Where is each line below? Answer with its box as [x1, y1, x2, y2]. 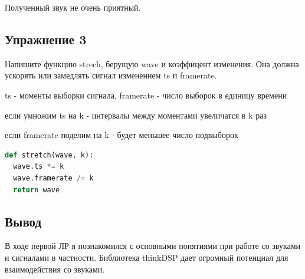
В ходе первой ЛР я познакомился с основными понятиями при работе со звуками [5, 239, 301, 252]
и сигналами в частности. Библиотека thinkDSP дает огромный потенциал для [5, 251, 288, 263]
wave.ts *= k [13, 162, 64, 171]
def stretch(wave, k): [5, 150, 94, 159]
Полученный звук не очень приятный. [5, 1, 141, 13]
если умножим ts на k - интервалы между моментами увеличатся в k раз [5, 109, 267, 121]
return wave [13, 185, 60, 194]
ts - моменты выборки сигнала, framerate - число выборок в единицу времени [5, 88, 287, 101]
